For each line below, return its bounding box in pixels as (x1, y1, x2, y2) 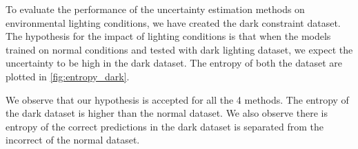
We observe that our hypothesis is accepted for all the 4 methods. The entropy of (6, 92, 349, 106)
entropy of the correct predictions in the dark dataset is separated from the (6, 119, 324, 133)
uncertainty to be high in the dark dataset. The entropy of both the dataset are (6, 56, 342, 70)
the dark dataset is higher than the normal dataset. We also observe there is (6, 106, 328, 120)
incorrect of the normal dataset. (6, 133, 140, 147)
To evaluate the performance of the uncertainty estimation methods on (6, 2, 305, 16)
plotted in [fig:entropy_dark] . (6, 69, 130, 83)
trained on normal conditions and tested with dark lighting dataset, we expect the (6, 42, 353, 56)
